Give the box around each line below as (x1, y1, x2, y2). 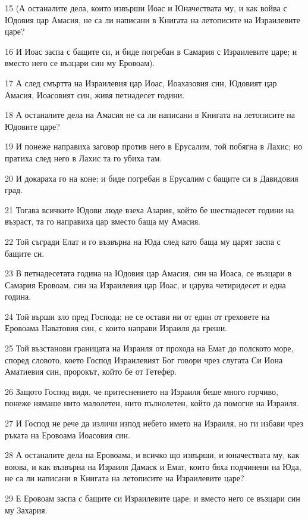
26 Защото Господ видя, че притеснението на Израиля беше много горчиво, (5, 385, 278, 397)
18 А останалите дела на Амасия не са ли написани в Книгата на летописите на (5, 108, 296, 121)
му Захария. (5, 503, 48, 516)
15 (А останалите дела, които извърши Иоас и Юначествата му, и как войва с (5, 2, 287, 14)
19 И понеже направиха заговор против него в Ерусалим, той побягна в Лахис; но (5, 140, 303, 152)
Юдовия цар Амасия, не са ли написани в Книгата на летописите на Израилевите (5, 13, 300, 26)
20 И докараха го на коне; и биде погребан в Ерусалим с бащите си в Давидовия (5, 172, 298, 184)
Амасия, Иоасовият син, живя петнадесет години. (5, 88, 185, 101)
